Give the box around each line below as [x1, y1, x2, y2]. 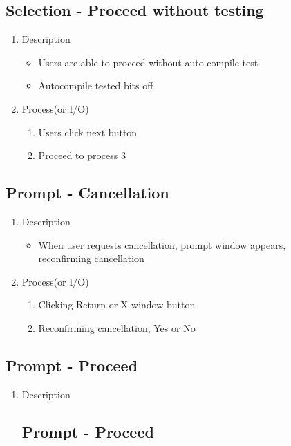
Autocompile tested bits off [38, 78, 153, 93]
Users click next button [38, 124, 138, 139]
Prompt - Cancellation [6, 182, 169, 203]
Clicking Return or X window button [38, 297, 196, 312]
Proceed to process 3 [38, 148, 126, 162]
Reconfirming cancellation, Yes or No [38, 320, 196, 335]
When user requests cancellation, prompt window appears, [38, 237, 286, 252]
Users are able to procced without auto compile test [38, 55, 259, 69]
